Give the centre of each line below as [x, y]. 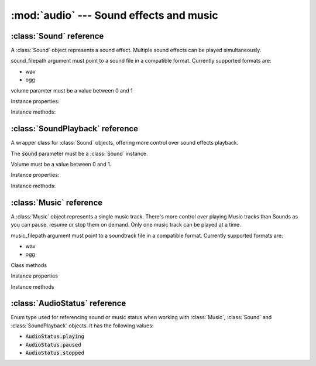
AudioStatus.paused [53, 345]
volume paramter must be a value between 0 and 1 [72, 90]
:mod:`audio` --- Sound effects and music [115, 15]
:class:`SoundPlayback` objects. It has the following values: [82, 326]
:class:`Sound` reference [57, 36]
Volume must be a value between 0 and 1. [61, 165]
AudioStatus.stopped [55, 353]
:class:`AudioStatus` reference [68, 304]
